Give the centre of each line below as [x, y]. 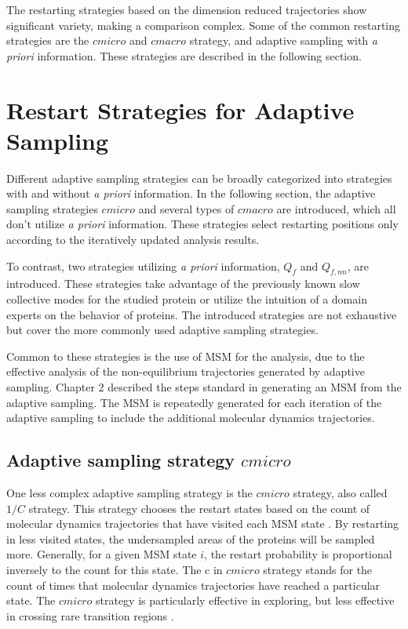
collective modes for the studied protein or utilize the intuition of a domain [187, 299]
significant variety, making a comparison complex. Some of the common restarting [204, 25]
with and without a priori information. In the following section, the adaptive [191, 193]
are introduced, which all [336, 208]
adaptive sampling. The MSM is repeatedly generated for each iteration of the [194, 402]
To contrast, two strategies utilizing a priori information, [143, 265]
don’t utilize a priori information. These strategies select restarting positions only [202, 224]
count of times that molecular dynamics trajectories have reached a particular [193, 585]
